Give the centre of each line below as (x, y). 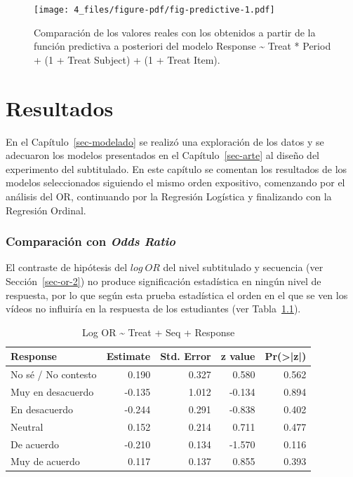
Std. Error (186, 356)
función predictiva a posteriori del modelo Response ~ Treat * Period (182, 46)
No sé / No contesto (54, 374)
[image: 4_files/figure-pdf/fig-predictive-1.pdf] (154, 10)
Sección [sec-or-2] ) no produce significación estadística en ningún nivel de (164, 281)
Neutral (27, 426)
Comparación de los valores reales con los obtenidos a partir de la (175, 32)
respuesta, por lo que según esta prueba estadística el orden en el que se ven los (177, 295)
